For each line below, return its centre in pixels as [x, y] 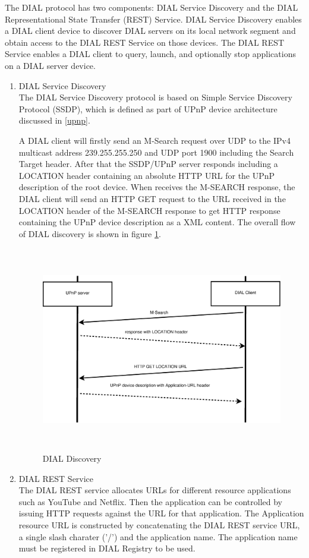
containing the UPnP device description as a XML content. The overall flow [157, 222]
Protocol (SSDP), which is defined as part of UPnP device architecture [148, 108]
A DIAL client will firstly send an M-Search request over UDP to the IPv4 [154, 140]
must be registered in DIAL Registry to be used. [107, 548]
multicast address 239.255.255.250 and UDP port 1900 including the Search [156, 152]
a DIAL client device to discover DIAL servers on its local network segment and [150, 31]
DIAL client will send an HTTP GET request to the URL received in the [152, 198]
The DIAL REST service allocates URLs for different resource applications [155, 490]
